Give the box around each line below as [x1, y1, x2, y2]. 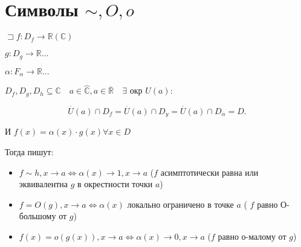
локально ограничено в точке [127, 197, 234, 210]
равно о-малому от [218, 229, 286, 242]
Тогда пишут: [5, 145, 54, 158]
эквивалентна [19, 178, 68, 190]
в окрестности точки [77, 178, 153, 190]
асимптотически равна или [160, 165, 259, 178]
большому [19, 210, 56, 222]
